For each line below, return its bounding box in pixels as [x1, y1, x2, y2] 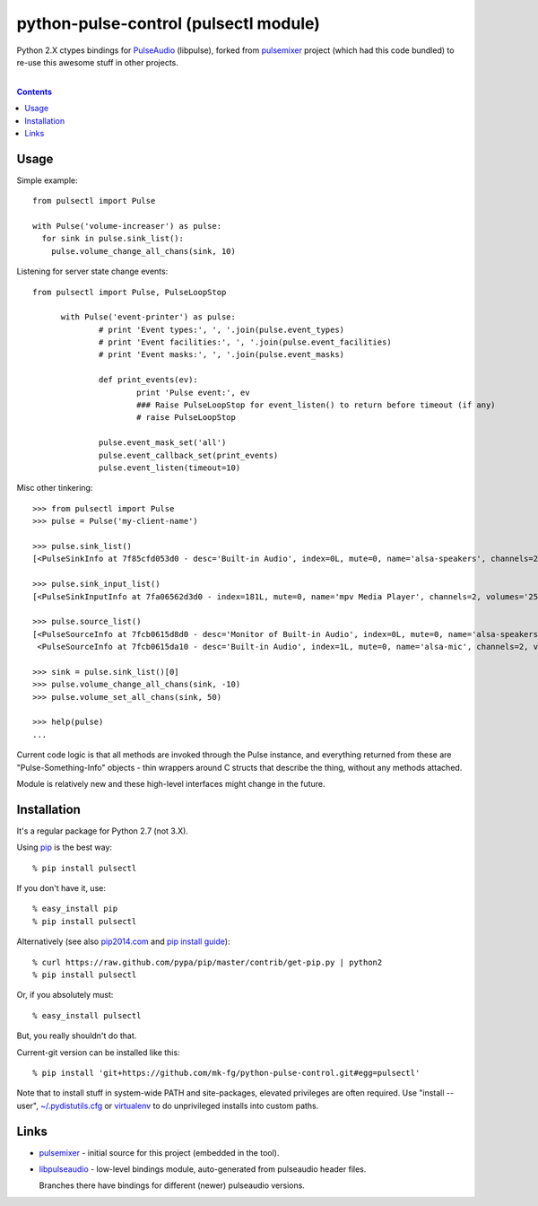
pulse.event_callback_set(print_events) [99, 450, 279, 460]
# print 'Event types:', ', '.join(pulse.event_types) [99, 324, 345, 335]
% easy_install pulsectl [32, 1010, 142, 1020]
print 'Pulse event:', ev [135, 387, 250, 398]
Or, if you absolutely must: [16, 990, 114, 1001]
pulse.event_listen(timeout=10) [99, 463, 241, 473]
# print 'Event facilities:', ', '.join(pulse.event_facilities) [99, 337, 392, 347]
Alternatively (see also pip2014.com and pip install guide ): [16, 936, 230, 947]
